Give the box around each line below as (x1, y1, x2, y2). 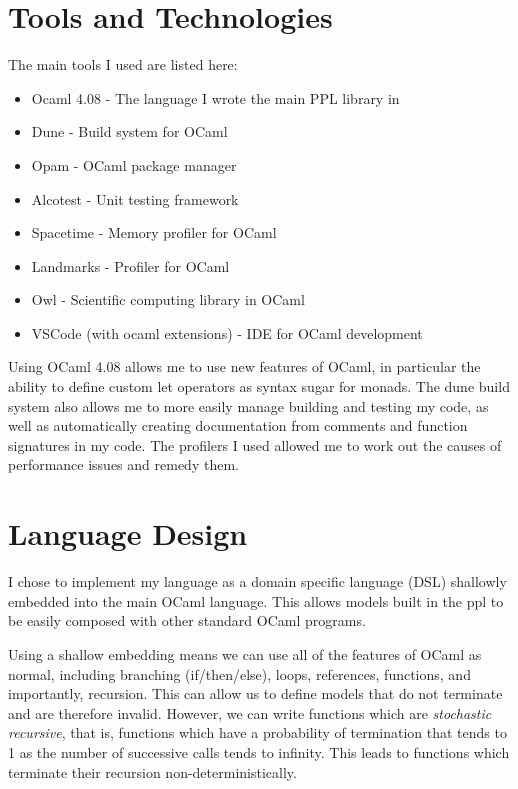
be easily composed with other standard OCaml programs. (8, 610, 366, 631)
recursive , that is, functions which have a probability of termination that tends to (8, 722, 507, 743)
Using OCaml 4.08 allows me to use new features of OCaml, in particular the (8, 356, 481, 377)
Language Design (8, 513, 248, 554)
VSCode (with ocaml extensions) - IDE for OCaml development (31, 322, 423, 343)
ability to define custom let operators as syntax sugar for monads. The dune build (8, 376, 510, 397)
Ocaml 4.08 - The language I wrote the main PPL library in (31, 87, 400, 108)
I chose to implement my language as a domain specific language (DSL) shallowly (8, 571, 507, 592)
